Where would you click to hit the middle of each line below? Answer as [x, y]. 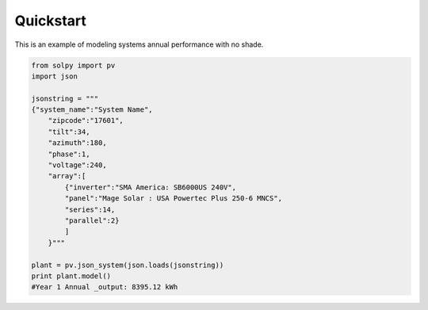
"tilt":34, [69, 132]
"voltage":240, [77, 165]
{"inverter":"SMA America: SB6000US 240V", [151, 187]
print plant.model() [71, 276]
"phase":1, [69, 154]
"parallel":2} [92, 221]
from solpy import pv [73, 65]
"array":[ [67, 176]
